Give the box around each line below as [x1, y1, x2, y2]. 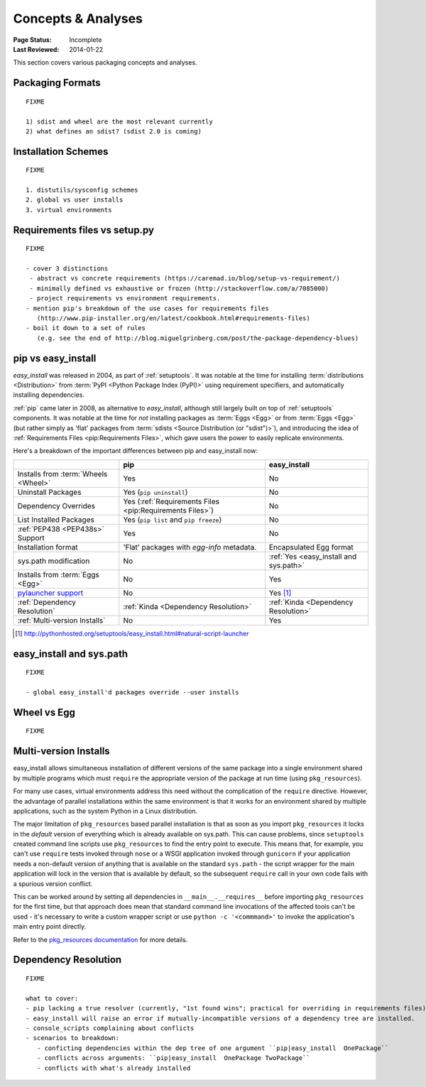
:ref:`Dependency [17, 597, 76, 607]
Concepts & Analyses [13, 11, 143, 26]
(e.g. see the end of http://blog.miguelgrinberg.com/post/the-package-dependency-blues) [36, 334, 359, 342]
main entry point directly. [13, 922, 87, 931]
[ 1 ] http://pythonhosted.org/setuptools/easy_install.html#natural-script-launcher [15, 629, 249, 638]
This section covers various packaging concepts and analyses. [13, 58, 198, 67]
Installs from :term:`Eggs [17, 569, 99, 579]
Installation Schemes [13, 146, 109, 158]
